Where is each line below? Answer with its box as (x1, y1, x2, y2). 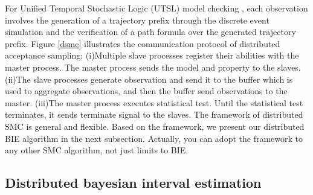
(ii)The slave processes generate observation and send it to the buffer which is (5, 72, 293, 85)
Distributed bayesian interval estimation (5, 173, 262, 192)
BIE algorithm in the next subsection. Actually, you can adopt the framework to (5, 132, 303, 144)
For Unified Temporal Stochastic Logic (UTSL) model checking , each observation (5, 2, 308, 14)
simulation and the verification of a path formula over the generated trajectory (5, 25, 296, 38)
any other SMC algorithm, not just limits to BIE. (5, 144, 189, 156)
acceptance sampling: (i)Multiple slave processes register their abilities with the (5, 49, 299, 62)
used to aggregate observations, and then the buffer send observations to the (5, 85, 288, 97)
